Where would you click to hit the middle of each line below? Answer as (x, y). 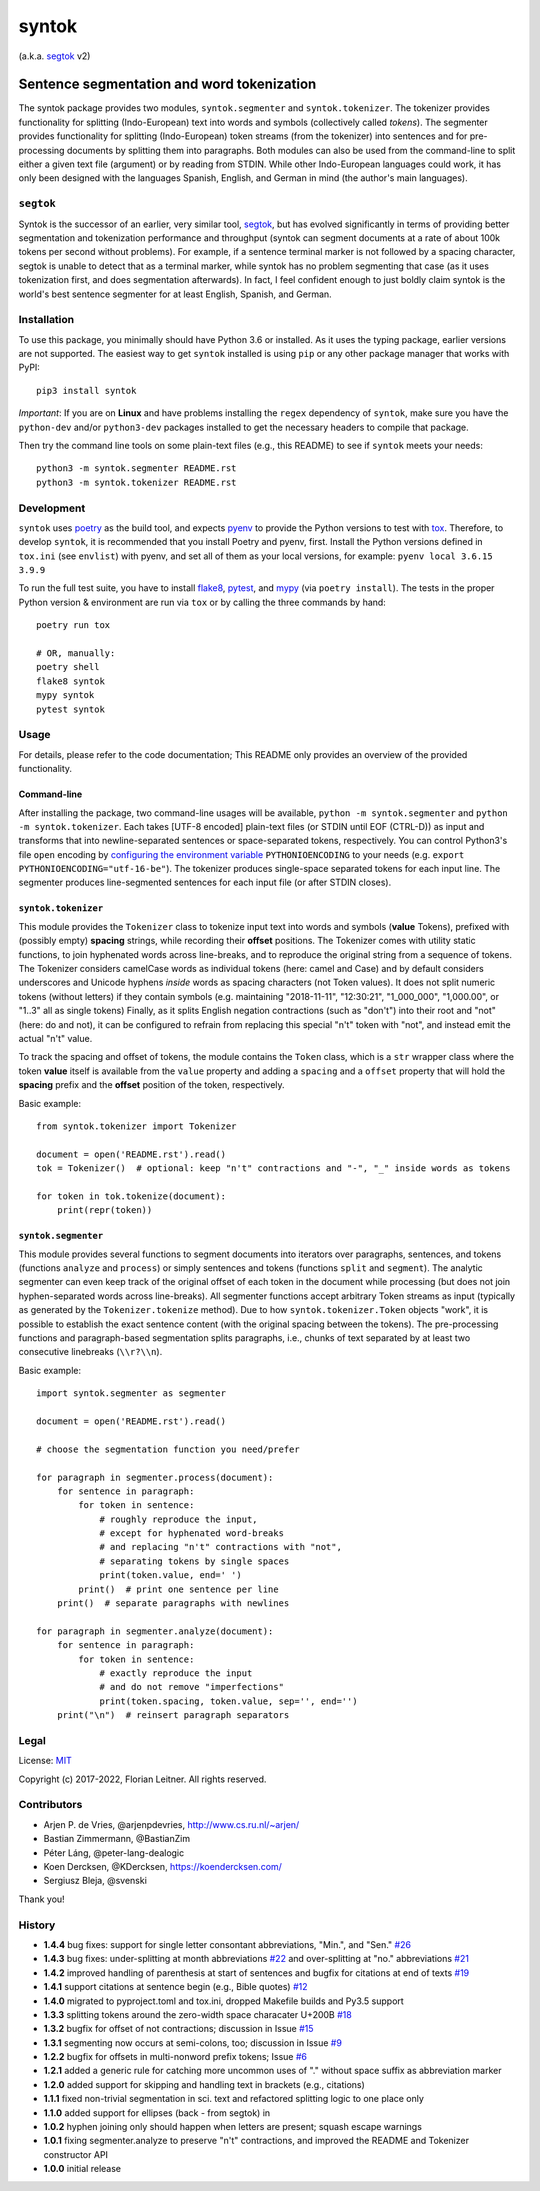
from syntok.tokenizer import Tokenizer (136, 1126)
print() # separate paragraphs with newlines (173, 1603)
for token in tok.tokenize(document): (131, 1196)
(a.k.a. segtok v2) (54, 56)
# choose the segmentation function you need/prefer (168, 1449)
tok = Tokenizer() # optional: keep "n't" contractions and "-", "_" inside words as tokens (273, 1168)
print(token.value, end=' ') (170, 1575)
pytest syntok (70, 709)
